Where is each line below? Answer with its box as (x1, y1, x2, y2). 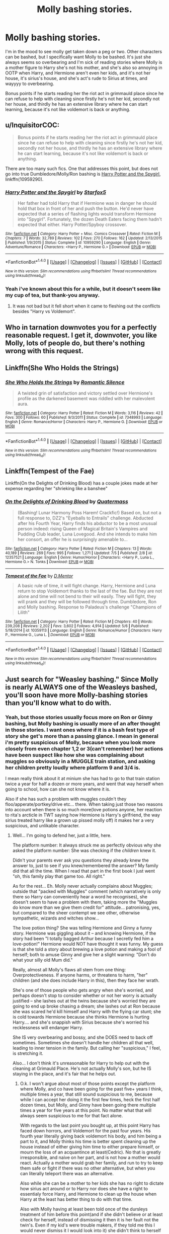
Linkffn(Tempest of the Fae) (5, 467, 95, 475)
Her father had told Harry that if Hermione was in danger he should (17, 200, 157, 206)
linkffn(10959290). (5, 176, 44, 182)
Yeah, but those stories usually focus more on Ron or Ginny (5, 714, 153, 721)
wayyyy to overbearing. (5, 81, 54, 87)
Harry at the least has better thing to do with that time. (20, 1196, 133, 1202)
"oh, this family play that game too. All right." (12, 873, 105, 879)
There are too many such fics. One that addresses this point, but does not (5, 165, 158, 172)
